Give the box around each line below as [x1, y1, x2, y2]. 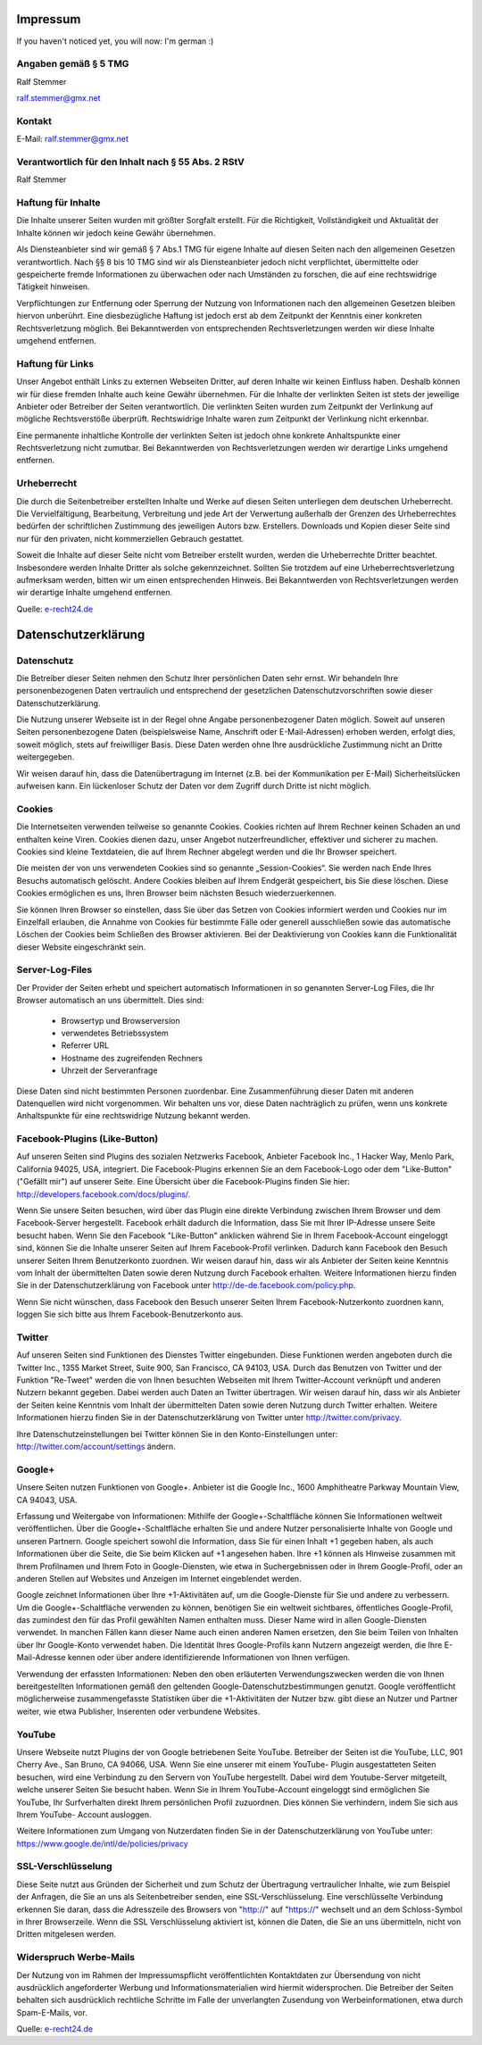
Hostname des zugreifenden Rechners [61, 1052, 203, 1063]
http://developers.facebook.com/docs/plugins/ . [16, 1188, 191, 1200]
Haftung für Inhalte [16, 196, 102, 209]
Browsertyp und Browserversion [61, 1015, 180, 1026]
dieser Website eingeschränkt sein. [16, 942, 146, 952]
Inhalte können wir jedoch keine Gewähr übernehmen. [16, 228, 216, 238]
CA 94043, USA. [16, 1494, 78, 1505]
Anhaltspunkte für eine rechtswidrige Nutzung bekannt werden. [16, 1110, 251, 1121]
